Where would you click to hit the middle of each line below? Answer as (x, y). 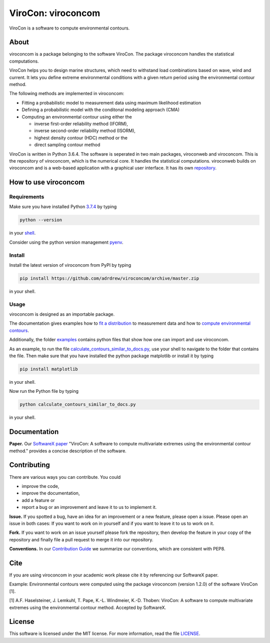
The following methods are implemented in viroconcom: (67, 94)
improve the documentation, (51, 493)
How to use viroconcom (47, 182)
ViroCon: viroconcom (55, 13)
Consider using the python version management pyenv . (66, 242)
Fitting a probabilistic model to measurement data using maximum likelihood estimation (111, 103)
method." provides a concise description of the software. (68, 451)
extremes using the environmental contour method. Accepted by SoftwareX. (88, 607)
